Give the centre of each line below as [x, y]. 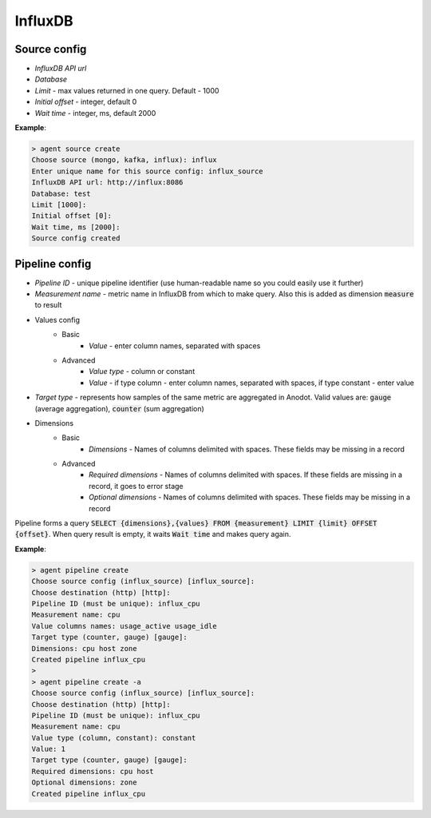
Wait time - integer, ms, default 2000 [95, 113]
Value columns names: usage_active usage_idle [124, 626]
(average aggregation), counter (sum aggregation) [120, 408]
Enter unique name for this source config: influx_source [147, 171]
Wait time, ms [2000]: [76, 227]
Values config [57, 320]
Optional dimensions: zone [84, 782]
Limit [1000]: [59, 204]
